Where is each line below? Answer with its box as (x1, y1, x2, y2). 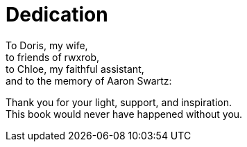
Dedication (6, 3, 108, 26)
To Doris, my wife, (6, 39, 88, 51)
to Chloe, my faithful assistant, (6, 62, 144, 75)
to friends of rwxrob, (6, 51, 100, 63)
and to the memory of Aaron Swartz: (6, 74, 172, 87)
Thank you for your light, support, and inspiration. (6, 96, 232, 108)
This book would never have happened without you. (6, 107, 243, 120)
